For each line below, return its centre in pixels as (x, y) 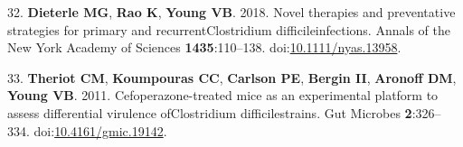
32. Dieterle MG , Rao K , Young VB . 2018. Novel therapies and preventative (231, 12)
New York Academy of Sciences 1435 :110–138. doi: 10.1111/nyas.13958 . (204, 47)
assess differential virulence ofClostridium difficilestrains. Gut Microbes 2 (210, 112)
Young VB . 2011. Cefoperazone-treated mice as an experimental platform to (223, 95)
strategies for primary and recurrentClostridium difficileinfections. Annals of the (229, 29)
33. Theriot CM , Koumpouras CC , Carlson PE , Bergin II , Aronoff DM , (232, 77)
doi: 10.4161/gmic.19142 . (100, 130)
